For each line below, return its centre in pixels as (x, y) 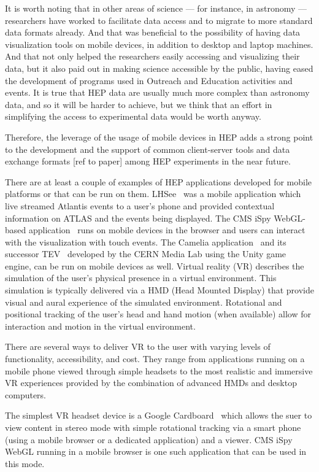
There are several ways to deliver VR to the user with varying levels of (138, 346)
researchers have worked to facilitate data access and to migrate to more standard (159, 20)
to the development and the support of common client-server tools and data (148, 149)
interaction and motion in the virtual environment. (100, 326)
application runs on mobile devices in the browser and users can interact (167, 230)
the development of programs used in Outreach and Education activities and (149, 80)
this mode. (25, 463)
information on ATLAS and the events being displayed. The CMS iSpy (138, 218)
